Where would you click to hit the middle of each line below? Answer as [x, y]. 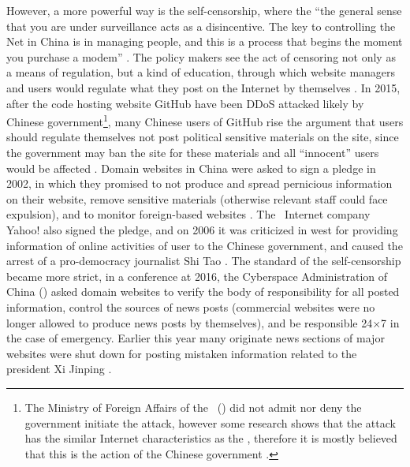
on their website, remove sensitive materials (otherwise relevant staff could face [197, 198]
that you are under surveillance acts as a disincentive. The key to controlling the [201, 26]
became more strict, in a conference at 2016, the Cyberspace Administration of [197, 276]
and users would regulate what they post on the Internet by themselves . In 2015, [203, 87]
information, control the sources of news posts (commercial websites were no [191, 306]
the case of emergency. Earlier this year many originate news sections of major [196, 338]
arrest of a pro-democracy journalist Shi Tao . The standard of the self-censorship [204, 261]
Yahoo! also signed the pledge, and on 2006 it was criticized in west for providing [202, 229]
